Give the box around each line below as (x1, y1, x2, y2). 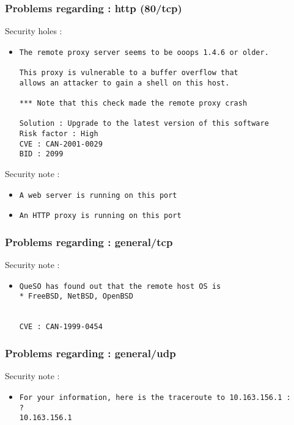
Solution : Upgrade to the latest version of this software (19, 119, 269, 128)
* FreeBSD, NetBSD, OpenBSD (19, 292, 133, 301)
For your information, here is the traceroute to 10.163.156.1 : (19, 393, 291, 402)
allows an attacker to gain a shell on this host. (19, 78, 230, 87)
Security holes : (5, 24, 62, 37)
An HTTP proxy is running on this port (19, 211, 182, 220)
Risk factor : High (19, 129, 98, 139)
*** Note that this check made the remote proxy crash (19, 99, 248, 108)
